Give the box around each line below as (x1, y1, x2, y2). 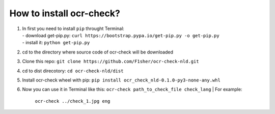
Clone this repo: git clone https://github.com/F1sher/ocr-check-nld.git (22, 59, 199, 65)
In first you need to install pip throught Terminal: (22, 25, 125, 32)
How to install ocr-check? (9, 8, 121, 19)
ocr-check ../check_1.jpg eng (35, 98, 111, 104)
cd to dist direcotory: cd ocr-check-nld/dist (22, 68, 124, 74)
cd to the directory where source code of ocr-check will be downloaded (22, 49, 173, 55)
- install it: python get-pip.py (22, 40, 90, 46)
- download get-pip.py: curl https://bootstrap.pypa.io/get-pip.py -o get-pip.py (22, 32, 219, 38)
